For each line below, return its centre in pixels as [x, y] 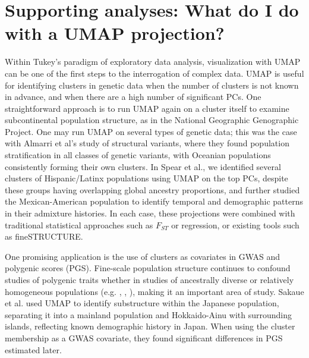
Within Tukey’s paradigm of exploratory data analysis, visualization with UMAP [153, 62]
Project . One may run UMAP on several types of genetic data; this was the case [151, 131]
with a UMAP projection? [115, 33]
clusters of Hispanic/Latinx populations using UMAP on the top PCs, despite [146, 178]
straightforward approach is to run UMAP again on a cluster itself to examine [147, 108]
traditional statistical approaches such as [79, 224]
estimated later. [33, 349]
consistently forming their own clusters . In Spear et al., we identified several [143, 166]
